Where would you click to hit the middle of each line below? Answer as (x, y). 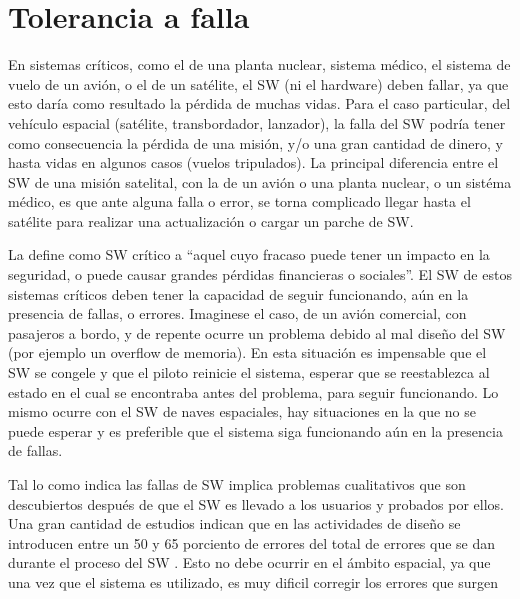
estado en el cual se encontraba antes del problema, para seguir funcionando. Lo (253, 391)
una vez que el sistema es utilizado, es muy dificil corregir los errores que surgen (253, 581)
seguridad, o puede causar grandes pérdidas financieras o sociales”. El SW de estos (260, 274)
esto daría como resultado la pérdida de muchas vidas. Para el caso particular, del (259, 103)
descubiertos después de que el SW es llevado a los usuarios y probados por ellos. (256, 503)
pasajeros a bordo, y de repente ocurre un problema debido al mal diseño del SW (257, 332)
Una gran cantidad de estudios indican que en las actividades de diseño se (234, 523)
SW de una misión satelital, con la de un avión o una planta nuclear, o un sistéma (260, 181)
